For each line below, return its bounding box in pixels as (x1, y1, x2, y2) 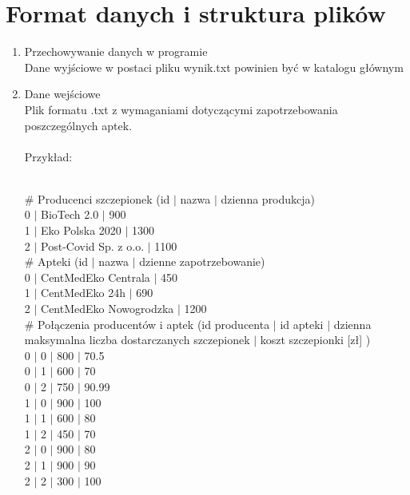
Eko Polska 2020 (41, 222, 121, 239)
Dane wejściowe (24, 85, 101, 102)
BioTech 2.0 (41, 206, 99, 223)
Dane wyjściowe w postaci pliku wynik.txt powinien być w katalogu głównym (24, 58, 404, 75)
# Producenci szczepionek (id (24, 190, 170, 207)
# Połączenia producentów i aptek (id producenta (24, 315, 270, 332)
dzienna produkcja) (221, 190, 316, 207)
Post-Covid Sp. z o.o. (41, 237, 145, 254)
